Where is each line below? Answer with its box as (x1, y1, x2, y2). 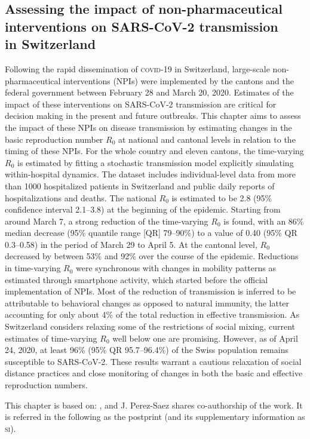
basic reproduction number (5, 133, 103, 145)
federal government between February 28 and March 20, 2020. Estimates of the (5, 86, 294, 99)
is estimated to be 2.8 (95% (171, 191, 272, 204)
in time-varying (5, 262, 61, 274)
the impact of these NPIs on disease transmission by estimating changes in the (5, 121, 292, 133)
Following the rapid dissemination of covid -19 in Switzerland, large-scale (5, 62, 270, 75)
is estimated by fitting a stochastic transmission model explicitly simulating (17, 156, 294, 168)
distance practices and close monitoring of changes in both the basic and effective (5, 367, 303, 379)
